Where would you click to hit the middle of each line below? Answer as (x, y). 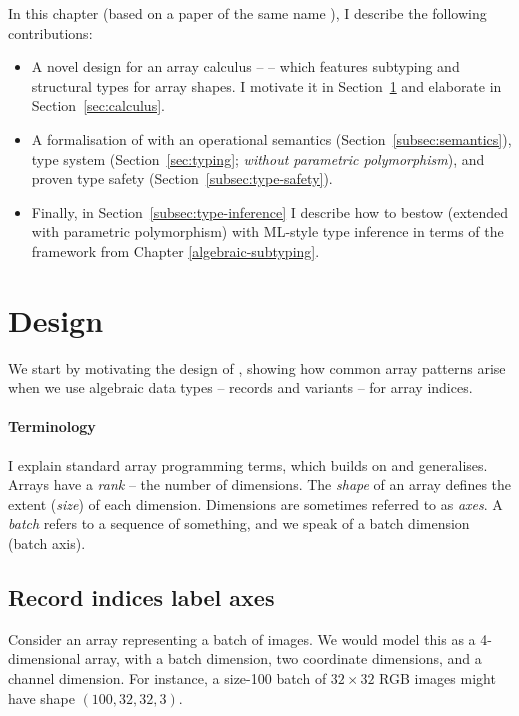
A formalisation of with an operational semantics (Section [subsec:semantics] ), (271, 138)
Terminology (52, 426)
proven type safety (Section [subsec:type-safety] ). (182, 178)
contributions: (50, 32)
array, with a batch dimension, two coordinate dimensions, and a (283, 658)
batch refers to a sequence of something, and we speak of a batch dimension (239, 523)
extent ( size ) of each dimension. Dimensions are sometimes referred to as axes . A (255, 503)
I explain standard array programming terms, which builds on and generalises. (248, 464)
